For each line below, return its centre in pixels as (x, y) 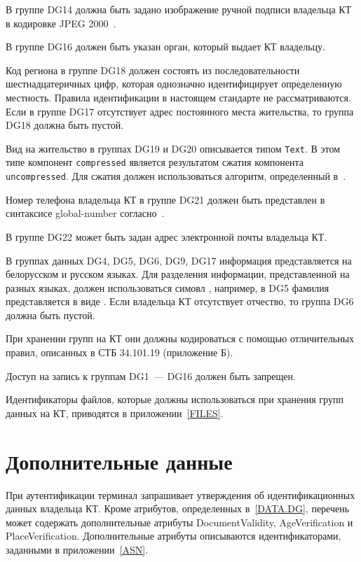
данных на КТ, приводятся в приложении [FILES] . (115, 413)
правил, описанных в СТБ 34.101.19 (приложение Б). (120, 352)
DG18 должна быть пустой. (65, 125)
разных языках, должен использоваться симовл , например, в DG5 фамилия (168, 287)
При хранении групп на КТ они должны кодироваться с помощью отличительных (180, 338)
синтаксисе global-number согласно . (85, 213)
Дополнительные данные (119, 461)
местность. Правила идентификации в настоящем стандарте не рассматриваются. (178, 97)
